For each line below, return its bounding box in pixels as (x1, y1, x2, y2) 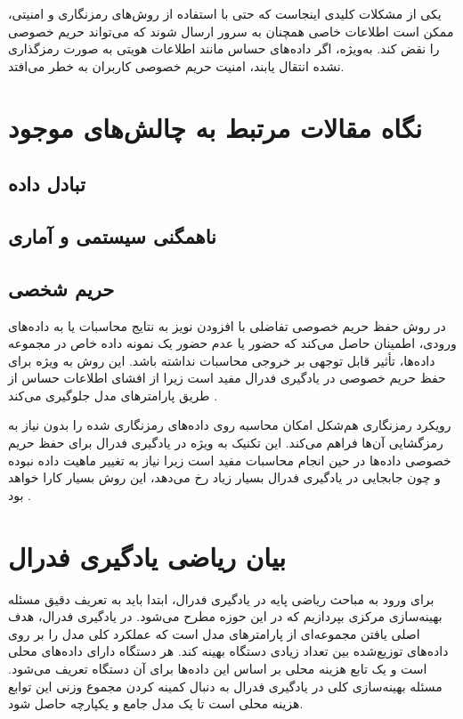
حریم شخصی (8, 274, 115, 302)
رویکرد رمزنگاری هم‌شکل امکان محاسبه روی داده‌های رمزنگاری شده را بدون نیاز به (8, 416, 451, 434)
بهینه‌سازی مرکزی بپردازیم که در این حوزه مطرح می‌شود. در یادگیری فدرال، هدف (8, 607, 443, 626)
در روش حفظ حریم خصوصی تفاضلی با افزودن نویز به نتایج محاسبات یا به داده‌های (8, 316, 446, 335)
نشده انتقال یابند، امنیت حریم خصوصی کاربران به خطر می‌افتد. (8, 56, 345, 75)
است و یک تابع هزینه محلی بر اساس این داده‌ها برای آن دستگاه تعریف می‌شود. (8, 658, 427, 677)
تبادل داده (8, 170, 85, 198)
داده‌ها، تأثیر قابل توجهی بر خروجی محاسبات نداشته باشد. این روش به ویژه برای (8, 351, 435, 369)
